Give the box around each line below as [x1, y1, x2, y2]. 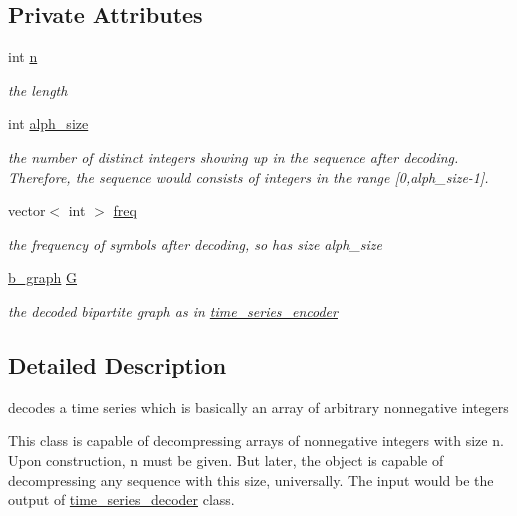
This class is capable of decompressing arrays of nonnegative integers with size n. [8, 430, 504, 451]
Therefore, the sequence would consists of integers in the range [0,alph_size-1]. [8, 166, 489, 187]
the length [8, 79, 68, 100]
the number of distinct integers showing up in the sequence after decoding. [8, 146, 459, 167]
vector [8, 200, 46, 221]
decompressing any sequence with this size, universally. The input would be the [8, 469, 494, 490]
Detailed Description [8, 349, 227, 380]
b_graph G [8, 267, 78, 288]
